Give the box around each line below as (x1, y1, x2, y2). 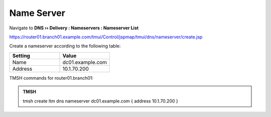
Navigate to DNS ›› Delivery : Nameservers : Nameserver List (9, 25, 139, 31)
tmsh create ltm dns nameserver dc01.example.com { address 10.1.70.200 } (23, 98, 178, 104)
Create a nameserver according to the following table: (9, 43, 121, 49)
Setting (12, 52, 30, 59)
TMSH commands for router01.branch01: (9, 75, 94, 81)
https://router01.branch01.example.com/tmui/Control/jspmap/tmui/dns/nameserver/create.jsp (9, 34, 203, 40)
